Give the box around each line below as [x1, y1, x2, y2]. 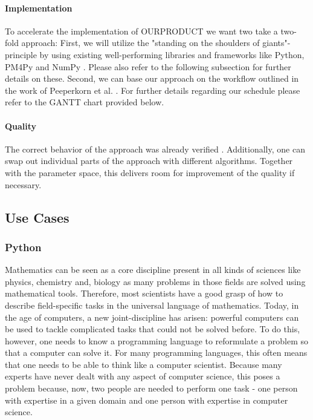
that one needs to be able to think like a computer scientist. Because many [5, 358, 282, 370]
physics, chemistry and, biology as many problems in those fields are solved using [5, 275, 306, 287]
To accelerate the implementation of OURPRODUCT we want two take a [5, 24, 278, 37]
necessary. [5, 178, 42, 191]
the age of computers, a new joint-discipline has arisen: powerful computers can [5, 310, 299, 323]
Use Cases [5, 208, 69, 226]
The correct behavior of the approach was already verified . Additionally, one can [5, 142, 305, 155]
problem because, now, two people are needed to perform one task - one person [5, 382, 298, 395]
